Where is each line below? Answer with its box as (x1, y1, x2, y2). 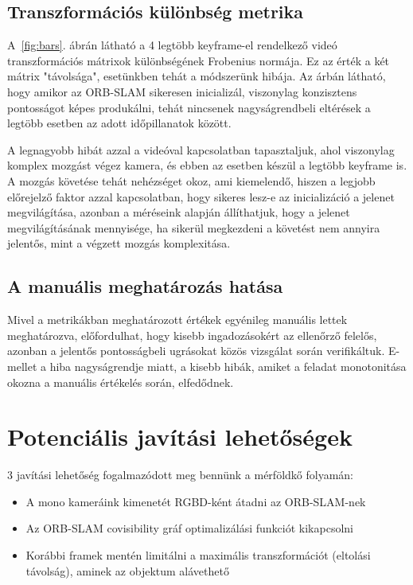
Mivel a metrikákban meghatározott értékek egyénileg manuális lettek (7, 311, 348, 328)
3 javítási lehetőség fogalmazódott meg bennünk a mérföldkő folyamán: (7, 466, 353, 483)
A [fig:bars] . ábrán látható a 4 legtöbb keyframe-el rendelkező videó (7, 37, 337, 53)
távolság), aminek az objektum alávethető (25, 562, 229, 579)
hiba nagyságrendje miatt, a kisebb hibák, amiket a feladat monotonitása (49, 357, 407, 374)
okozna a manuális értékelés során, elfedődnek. (7, 373, 234, 390)
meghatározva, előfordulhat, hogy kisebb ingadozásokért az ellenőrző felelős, (7, 326, 377, 343)
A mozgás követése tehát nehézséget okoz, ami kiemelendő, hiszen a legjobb (7, 172, 376, 189)
